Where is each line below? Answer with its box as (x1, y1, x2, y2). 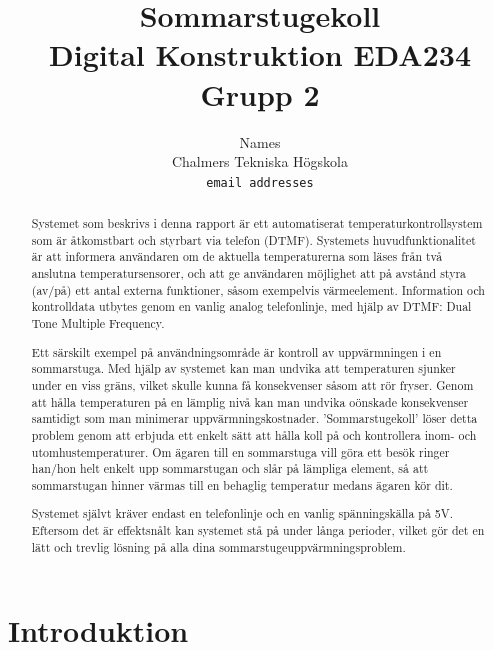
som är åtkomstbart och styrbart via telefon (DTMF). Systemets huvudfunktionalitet (31, 231, 476, 248)
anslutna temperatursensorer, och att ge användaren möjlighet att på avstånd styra (31, 265, 467, 282)
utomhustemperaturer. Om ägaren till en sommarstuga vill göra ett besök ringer (31, 443, 450, 460)
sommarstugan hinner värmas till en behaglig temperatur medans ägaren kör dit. (31, 476, 453, 493)
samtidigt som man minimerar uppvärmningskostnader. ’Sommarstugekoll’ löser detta (31, 410, 478, 427)
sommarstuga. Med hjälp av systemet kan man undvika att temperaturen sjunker (31, 360, 456, 377)
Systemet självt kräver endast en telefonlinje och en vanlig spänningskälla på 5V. (31, 505, 453, 522)
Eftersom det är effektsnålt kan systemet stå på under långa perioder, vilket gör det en (31, 522, 485, 539)
